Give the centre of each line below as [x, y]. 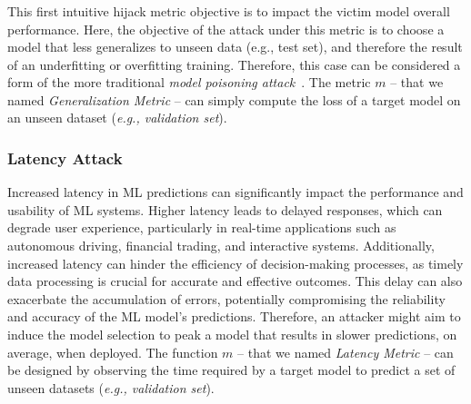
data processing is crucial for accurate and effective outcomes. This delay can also [235, 281]
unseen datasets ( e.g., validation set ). [111, 387]
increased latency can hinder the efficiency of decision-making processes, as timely [235, 263]
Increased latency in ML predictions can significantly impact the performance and [235, 192]
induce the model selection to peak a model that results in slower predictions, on [232, 335]
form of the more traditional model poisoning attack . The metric [189, 82]
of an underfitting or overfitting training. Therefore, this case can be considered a [234, 64]
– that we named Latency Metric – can [346, 352]
